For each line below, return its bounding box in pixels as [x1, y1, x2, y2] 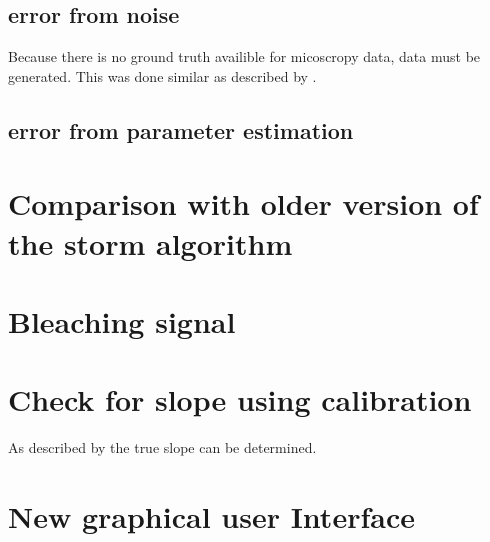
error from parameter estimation [8, 114, 354, 145]
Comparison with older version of [8, 183, 479, 224]
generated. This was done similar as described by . [8, 65, 317, 86]
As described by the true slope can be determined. [8, 437, 317, 458]
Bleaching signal [8, 300, 236, 341]
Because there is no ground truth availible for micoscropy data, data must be [8, 46, 481, 67]
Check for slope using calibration [8, 379, 472, 420]
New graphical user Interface [8, 496, 415, 537]
